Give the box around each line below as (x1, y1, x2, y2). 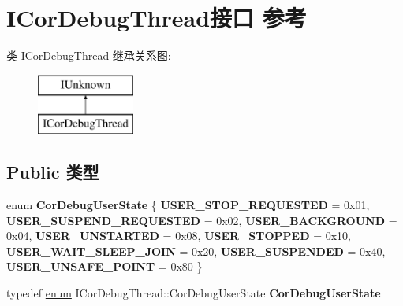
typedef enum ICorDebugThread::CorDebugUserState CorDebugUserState (6, 285, 381, 301)
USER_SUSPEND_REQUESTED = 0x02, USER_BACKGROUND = (6, 212, 397, 228)
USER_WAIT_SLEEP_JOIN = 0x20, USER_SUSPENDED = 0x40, (6, 242, 386, 259)
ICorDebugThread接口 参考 (6, 2, 307, 34)
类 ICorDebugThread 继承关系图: (6, 47, 171, 64)
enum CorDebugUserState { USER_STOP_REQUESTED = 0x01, (6, 197, 370, 213)
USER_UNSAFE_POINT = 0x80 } (6, 258, 203, 275)
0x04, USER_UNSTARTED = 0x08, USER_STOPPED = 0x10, (6, 227, 351, 244)
